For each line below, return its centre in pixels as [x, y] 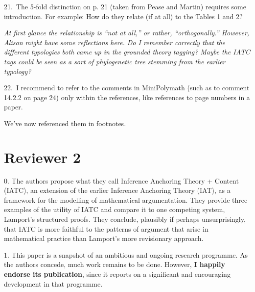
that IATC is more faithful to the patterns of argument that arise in [106, 228]
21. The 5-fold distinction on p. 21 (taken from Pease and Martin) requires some [125, 6]
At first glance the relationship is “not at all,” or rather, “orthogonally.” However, [127, 33]
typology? [18, 71]
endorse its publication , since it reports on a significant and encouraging [117, 274]
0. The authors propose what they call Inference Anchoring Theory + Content [121, 180]
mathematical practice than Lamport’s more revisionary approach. [104, 238]
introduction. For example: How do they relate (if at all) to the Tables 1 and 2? [123, 16]
